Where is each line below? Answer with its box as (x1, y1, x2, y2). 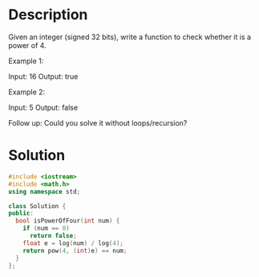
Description (8, 6, 88, 24)
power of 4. (8, 40, 47, 50)
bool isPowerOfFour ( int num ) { (15, 217, 120, 225)
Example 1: (8, 56, 44, 66)
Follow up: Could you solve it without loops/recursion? (8, 118, 188, 127)
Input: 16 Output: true (8, 71, 79, 81)
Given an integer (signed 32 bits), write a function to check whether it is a (8, 32, 251, 42)
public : (8, 210, 34, 218)
